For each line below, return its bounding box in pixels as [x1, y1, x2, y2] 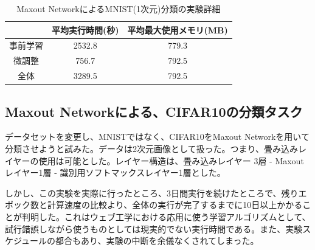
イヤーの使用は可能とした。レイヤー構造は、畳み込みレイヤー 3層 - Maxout [5, 154, 304, 167]
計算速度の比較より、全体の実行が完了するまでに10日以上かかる [47, 198, 303, 211]
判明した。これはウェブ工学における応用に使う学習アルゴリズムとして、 [21, 210, 311, 223]
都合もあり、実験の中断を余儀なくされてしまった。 [55, 234, 259, 247]
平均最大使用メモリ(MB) [127, 23, 228, 36]
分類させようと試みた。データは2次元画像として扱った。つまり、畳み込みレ [5, 142, 307, 155]
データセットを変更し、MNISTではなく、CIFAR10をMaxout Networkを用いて [5, 130, 310, 143]
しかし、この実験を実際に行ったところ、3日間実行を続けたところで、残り [5, 186, 299, 199]
